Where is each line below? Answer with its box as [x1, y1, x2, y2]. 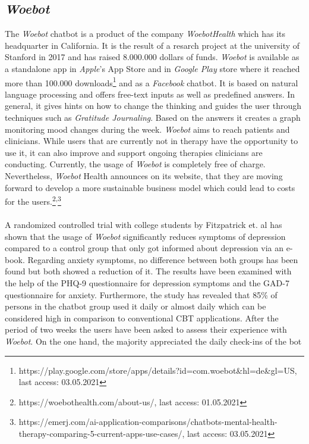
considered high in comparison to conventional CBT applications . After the [5, 311, 279, 324]
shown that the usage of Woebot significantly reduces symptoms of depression [5, 230, 286, 242]
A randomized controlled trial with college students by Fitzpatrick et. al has [5, 218, 282, 231]
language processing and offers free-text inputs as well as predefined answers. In [5, 87, 295, 100]
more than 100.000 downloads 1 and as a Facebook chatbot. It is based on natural [5, 74, 298, 89]
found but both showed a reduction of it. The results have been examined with [5, 265, 292, 277]
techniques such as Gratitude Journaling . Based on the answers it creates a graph [5, 111, 301, 124]
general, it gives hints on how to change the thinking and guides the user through [5, 99, 301, 112]
